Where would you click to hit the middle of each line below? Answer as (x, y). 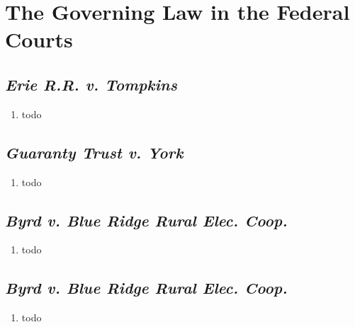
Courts (39, 39)
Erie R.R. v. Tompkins (91, 84)
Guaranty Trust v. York (94, 152)
